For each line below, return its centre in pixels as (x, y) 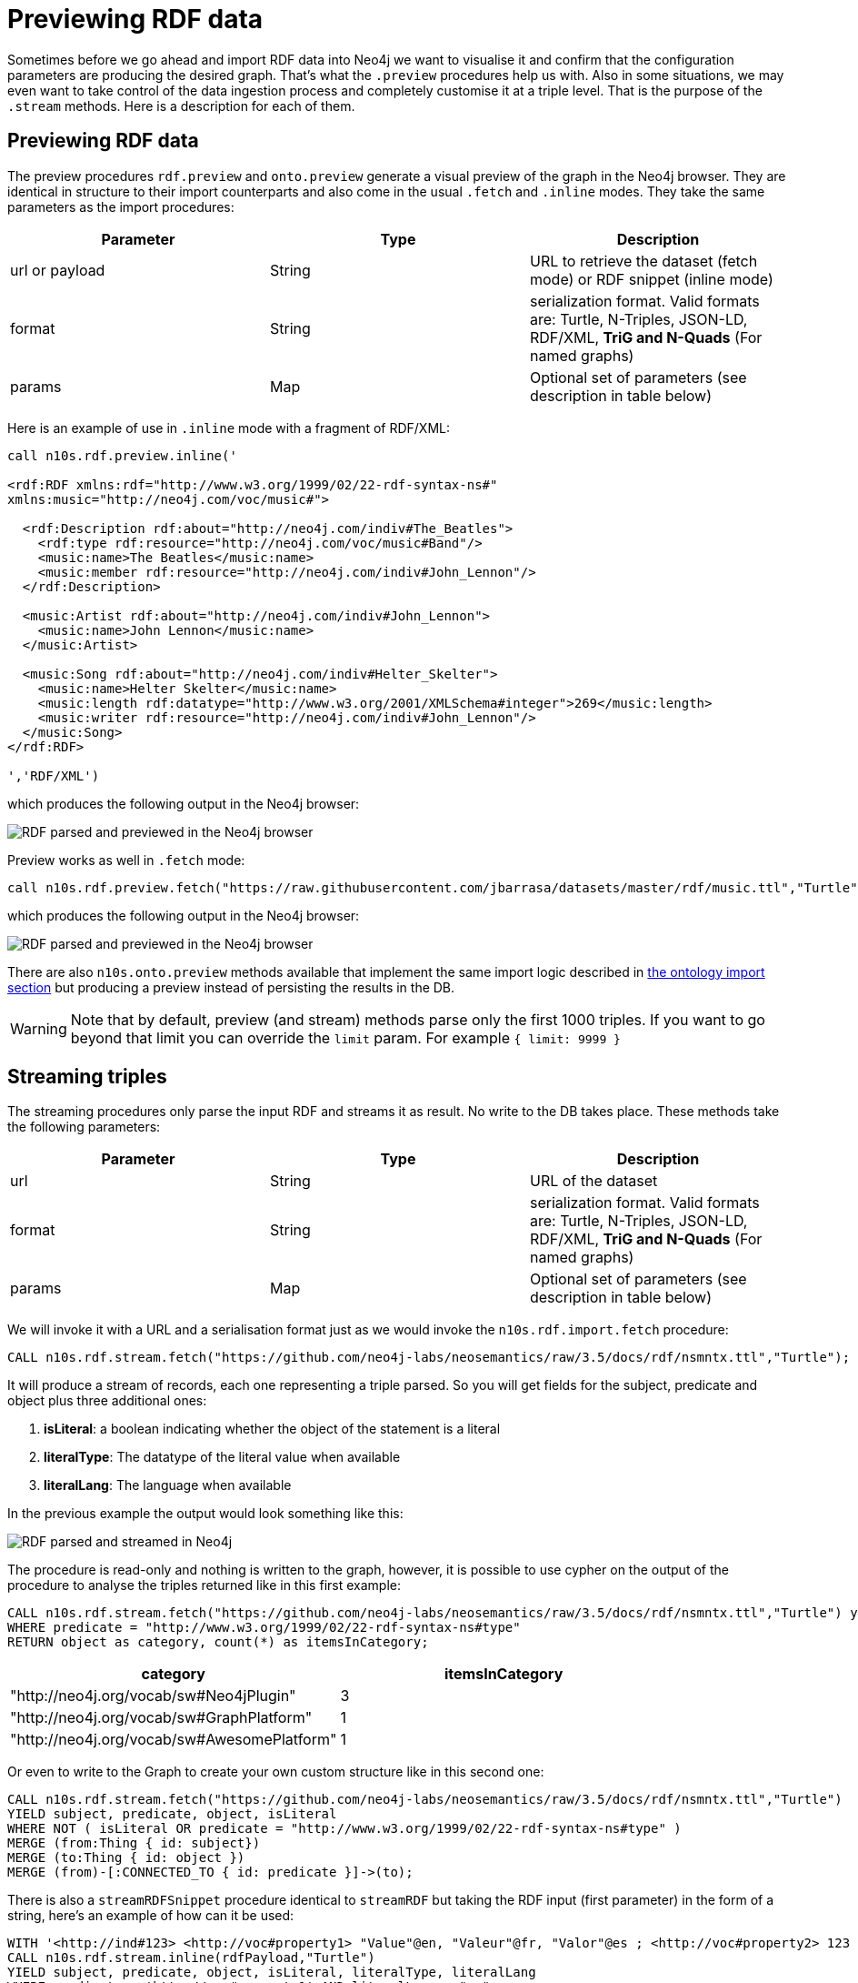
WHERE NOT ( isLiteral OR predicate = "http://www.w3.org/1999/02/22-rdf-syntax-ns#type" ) (344, 1829)
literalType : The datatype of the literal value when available (222, 1457)
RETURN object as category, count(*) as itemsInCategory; (218, 1642)
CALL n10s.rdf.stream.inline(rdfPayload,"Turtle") (191, 1958)
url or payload (58, 270)
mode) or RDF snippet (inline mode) (651, 279)
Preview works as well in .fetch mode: (126, 860)
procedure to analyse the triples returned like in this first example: (204, 1585)
